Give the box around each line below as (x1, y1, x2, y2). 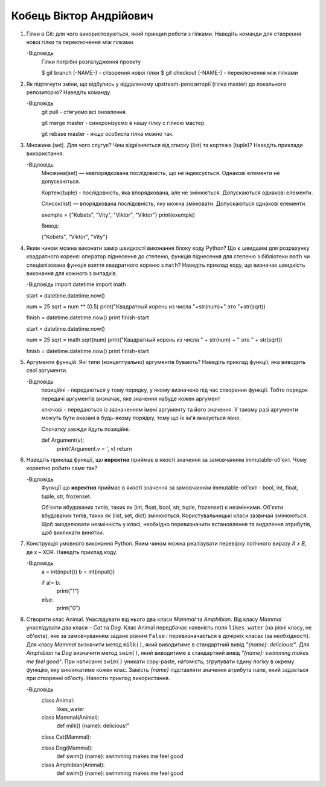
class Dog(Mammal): (41, 744, 93, 751)
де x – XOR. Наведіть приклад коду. (26, 548, 118, 555)
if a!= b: (41, 579, 61, 587)
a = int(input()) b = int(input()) (41, 568, 115, 575)
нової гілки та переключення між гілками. (26, 38, 135, 45)
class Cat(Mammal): (41, 733, 92, 741)
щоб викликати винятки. (41, 529, 104, 537)
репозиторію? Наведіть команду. (26, 88, 112, 96)
